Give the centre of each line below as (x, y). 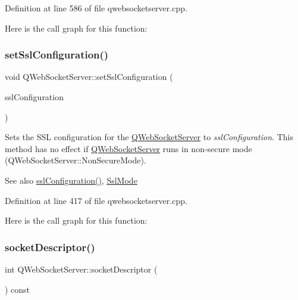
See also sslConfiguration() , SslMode (71, 180)
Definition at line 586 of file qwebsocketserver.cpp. (96, 8)
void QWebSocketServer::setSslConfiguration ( (89, 77)
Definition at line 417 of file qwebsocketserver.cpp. (96, 200)
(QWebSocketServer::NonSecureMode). (76, 160)
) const (18, 289)
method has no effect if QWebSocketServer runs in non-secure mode (128, 148)
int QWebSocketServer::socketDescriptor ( (81, 269)
